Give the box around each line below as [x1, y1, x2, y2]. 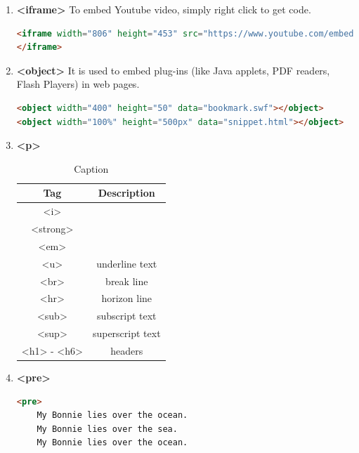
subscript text [96, 308, 157, 323]
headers [110, 343, 143, 357]
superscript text [92, 326, 161, 341]
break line [105, 273, 148, 288]
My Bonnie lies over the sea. [37, 424, 178, 434]
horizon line [101, 291, 152, 306]
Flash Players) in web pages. [16, 77, 140, 91]
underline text [96, 256, 157, 270]
